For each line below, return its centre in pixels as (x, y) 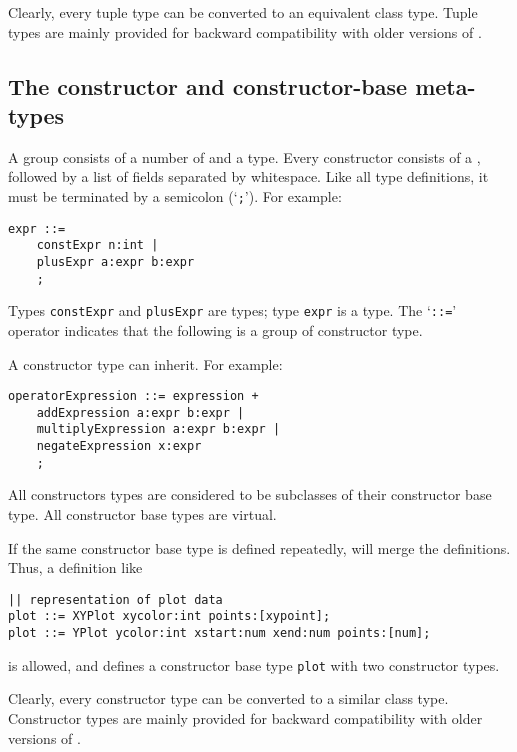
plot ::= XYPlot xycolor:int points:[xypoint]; (169, 616)
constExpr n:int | (97, 245)
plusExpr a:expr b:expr (115, 261)
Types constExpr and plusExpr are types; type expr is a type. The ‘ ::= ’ (232, 310)
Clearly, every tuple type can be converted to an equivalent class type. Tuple (243, 12)
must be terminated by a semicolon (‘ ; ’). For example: (175, 195)
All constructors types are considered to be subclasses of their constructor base (250, 494)
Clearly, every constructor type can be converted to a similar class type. (228, 698)
